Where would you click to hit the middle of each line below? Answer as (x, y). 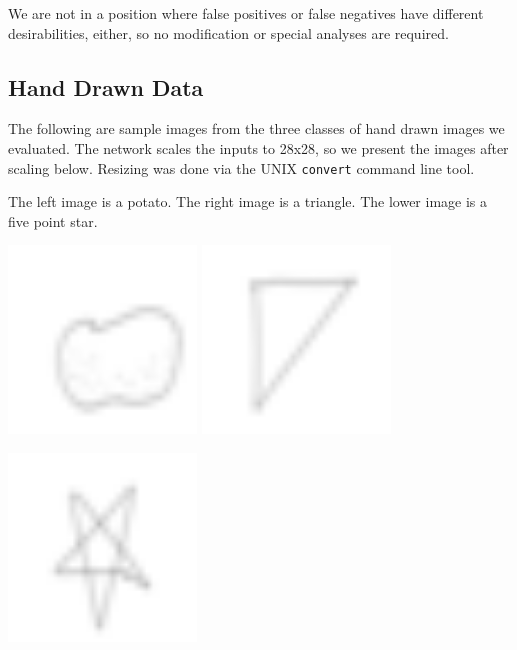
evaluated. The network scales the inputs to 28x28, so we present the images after (258, 147)
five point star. (53, 220)
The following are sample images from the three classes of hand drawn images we (256, 128)
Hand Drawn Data (106, 86)
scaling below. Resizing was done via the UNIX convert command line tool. (241, 167)
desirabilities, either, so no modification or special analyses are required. (228, 32)
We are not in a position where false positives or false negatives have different (246, 13)
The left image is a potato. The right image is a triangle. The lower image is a (247, 201)
